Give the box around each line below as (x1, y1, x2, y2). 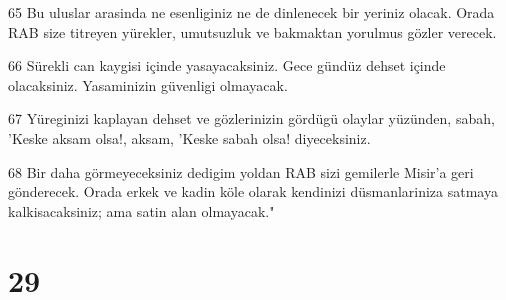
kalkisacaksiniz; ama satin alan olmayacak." (8, 200, 275, 221)
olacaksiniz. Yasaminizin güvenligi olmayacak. (8, 74, 288, 95)
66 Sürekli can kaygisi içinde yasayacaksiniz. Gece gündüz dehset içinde (8, 55, 446, 76)
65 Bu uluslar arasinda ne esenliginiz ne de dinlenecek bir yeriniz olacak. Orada (8, 2, 495, 22)
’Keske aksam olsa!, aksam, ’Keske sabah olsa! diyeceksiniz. (8, 127, 371, 148)
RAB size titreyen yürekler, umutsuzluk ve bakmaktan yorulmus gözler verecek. (8, 21, 497, 42)
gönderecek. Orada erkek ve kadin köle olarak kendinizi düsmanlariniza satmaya (8, 181, 498, 202)
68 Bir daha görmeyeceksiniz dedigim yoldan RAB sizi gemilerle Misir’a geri (8, 161, 474, 182)
